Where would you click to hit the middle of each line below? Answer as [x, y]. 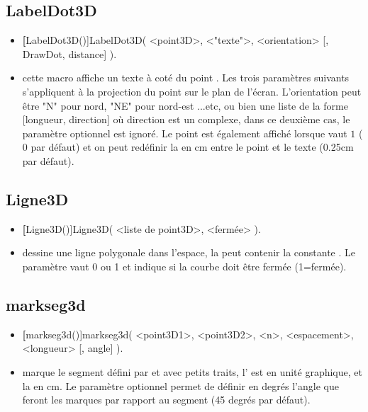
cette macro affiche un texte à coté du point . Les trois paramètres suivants [186, 78]
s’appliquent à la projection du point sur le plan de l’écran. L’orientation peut [192, 91]
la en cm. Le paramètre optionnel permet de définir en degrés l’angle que [180, 385]
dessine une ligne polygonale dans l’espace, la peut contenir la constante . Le [189, 252]
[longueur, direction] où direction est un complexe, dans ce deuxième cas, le [186, 119]
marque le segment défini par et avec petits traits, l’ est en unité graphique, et [192, 371]
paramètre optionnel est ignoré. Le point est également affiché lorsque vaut [185, 133]
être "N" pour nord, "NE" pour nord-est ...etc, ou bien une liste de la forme [185, 105]
